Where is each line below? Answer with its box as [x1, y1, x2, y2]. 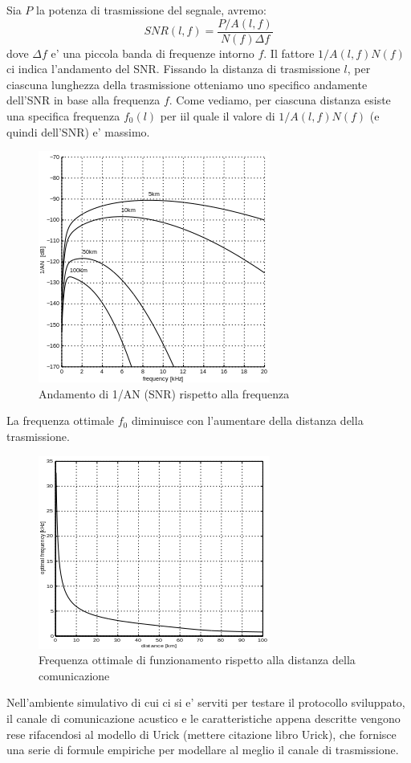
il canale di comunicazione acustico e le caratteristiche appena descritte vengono [6, 709, 401, 726]
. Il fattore [263, 44, 315, 61]
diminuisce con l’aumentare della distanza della [131, 412, 364, 429]
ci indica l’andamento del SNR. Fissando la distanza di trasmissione [6, 60, 340, 77]
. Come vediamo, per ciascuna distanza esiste [169, 92, 391, 108]
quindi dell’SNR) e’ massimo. [6, 123, 150, 140]
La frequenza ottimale [6, 412, 115, 429]
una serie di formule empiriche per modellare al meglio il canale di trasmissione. [6, 741, 399, 758]
